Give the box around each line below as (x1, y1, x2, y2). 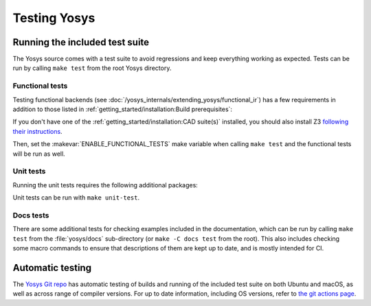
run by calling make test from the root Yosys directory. (12, 64, 172, 72)
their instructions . (12, 127, 63, 135)
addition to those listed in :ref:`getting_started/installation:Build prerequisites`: (12, 105, 233, 113)
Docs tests (12, 210, 49, 220)
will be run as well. (12, 150, 65, 158)
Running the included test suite (12, 36, 150, 48)
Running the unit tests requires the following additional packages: (12, 180, 199, 189)
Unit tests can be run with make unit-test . (12, 193, 140, 202)
